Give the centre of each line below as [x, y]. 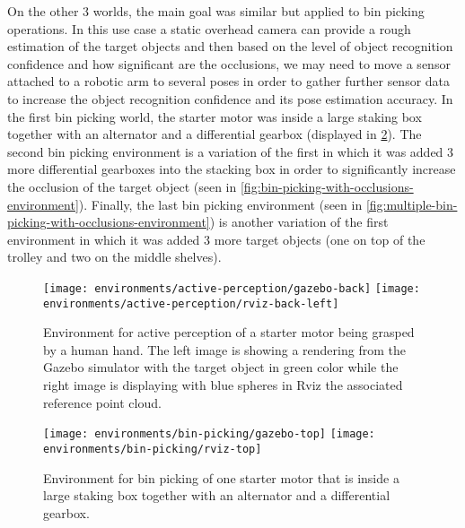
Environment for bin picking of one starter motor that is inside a [221, 477]
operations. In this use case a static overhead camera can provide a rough [209, 28]
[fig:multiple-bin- [412, 204]
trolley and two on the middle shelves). [114, 257]
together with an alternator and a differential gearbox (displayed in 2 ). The [215, 134]
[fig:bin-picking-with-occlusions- [327, 186]
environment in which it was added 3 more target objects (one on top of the [216, 239]
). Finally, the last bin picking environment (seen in [220, 204]
